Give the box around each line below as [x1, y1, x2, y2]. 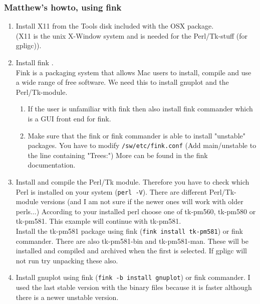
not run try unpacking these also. [16, 255, 118, 265]
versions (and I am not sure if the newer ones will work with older [41, 196, 243, 207]
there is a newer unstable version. [16, 291, 119, 302]
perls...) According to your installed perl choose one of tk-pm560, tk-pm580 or [16, 206, 256, 216]
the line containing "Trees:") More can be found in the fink [28, 149, 208, 160]
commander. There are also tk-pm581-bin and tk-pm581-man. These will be [16, 235, 248, 246]
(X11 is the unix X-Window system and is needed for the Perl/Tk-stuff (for [16, 30, 248, 41]
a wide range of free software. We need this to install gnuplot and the [16, 77, 229, 87]
